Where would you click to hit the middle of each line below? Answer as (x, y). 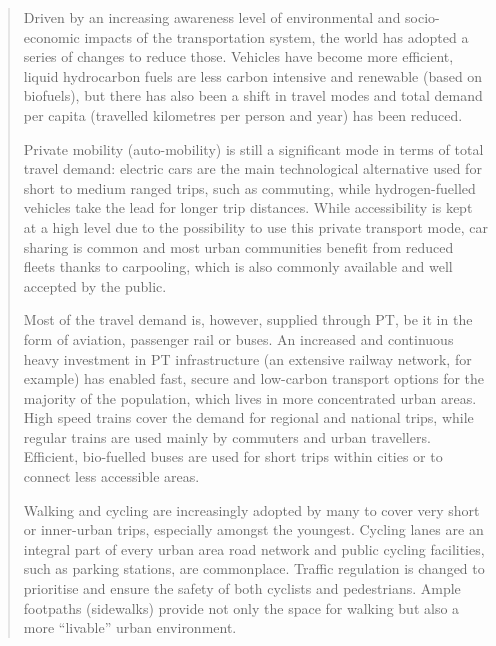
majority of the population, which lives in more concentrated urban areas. (250, 397)
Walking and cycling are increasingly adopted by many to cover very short (251, 509)
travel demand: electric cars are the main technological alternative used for (252, 168)
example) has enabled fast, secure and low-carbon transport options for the (254, 378)
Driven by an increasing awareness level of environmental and (212, 17)
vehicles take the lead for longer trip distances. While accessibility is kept (248, 207)
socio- (422, 17)
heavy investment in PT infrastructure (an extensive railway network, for (247, 358)
